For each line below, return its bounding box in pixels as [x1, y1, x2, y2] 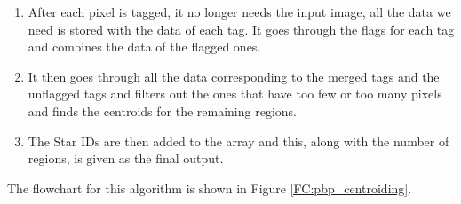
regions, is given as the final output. [28, 149, 224, 168]
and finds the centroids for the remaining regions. [28, 101, 297, 120]
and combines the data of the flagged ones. [28, 37, 261, 56]
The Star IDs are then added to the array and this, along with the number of [28, 131, 449, 150]
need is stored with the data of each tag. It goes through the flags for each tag [28, 20, 455, 38]
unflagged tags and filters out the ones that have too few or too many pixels [28, 84, 442, 103]
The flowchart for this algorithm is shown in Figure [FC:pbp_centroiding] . [7, 178, 412, 197]
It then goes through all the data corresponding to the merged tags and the [28, 67, 440, 85]
